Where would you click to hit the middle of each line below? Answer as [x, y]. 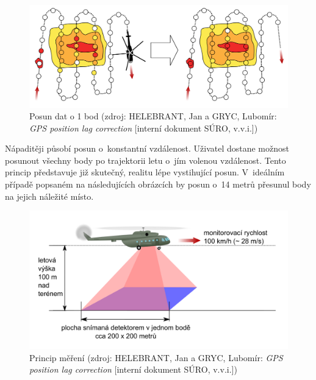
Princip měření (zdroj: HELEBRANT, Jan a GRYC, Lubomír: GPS [156, 357]
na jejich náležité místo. [49, 196]
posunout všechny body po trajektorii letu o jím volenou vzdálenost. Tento [145, 160]
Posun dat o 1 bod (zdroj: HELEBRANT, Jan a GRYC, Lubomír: [153, 116]
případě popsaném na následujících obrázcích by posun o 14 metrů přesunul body [158, 184]
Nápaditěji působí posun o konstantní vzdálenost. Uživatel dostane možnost [147, 148]
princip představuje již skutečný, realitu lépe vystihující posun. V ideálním [145, 172]
